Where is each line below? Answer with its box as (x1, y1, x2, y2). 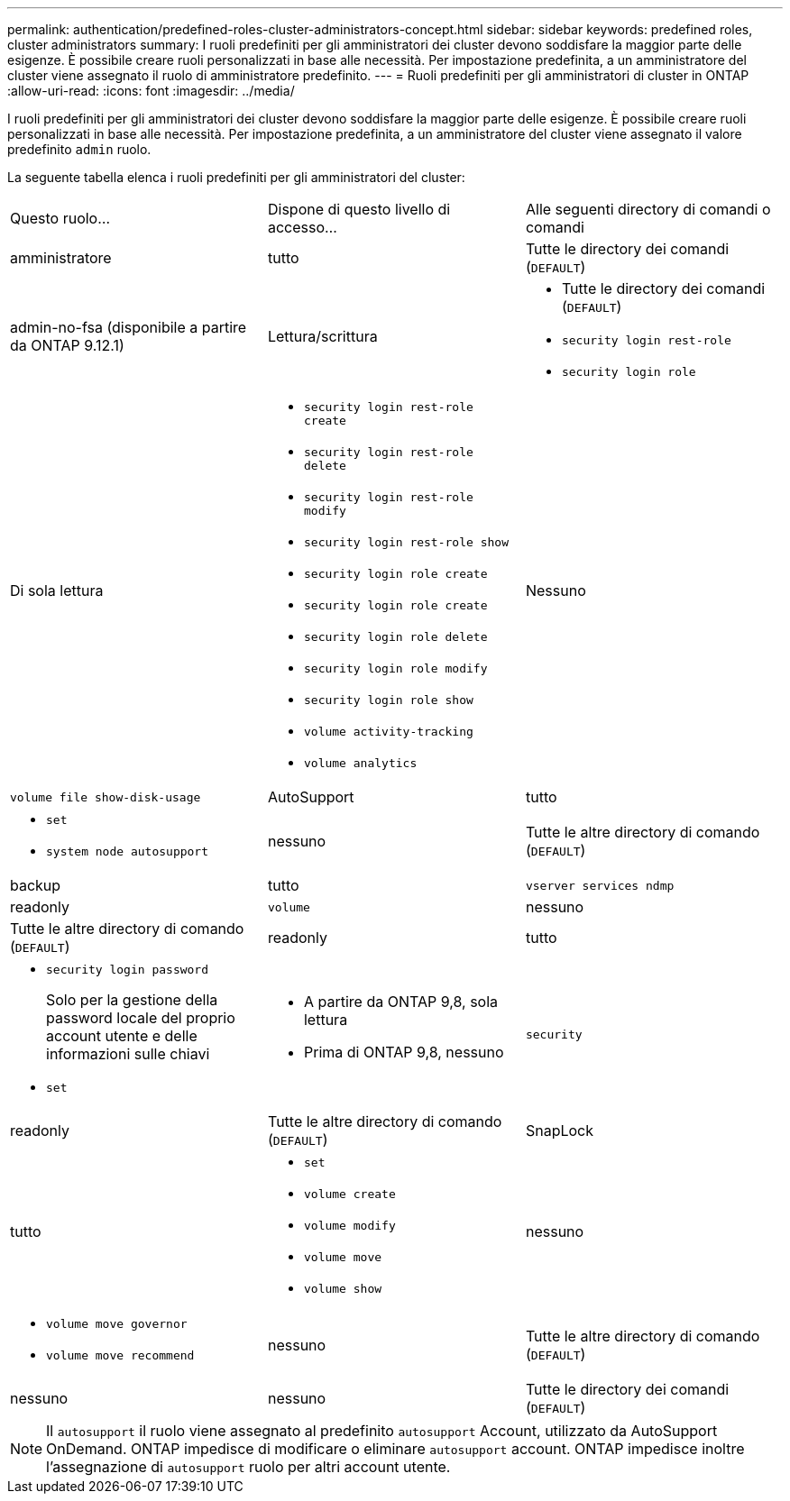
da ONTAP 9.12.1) (10, 336, 124, 354)
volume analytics (303, 756, 418, 770)
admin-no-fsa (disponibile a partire (10, 318, 247, 336)
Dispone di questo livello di (267, 200, 451, 218)
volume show (303, 1282, 382, 1295)
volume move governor (46, 1317, 188, 1331)
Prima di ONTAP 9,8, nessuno (303, 1043, 504, 1061)
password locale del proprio (46, 1009, 235, 1027)
